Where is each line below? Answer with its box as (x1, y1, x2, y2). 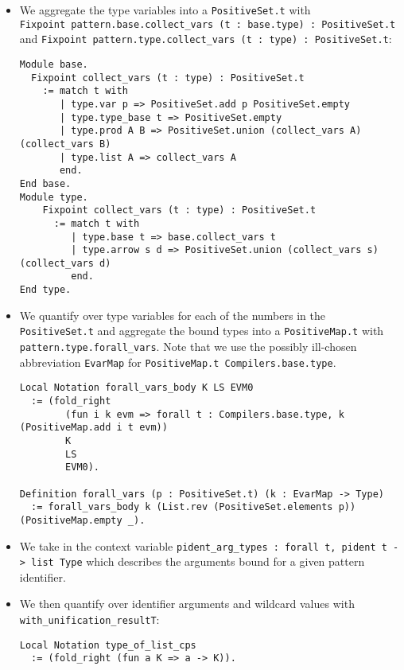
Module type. (19, 191, 88, 203)
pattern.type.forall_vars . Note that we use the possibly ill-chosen (19, 338, 357, 355)
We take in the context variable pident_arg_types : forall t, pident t (19, 537, 387, 554)
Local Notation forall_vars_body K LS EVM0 (19, 382, 254, 394)
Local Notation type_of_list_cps (19, 639, 196, 651)
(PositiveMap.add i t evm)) (19, 422, 168, 434)
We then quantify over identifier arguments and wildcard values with (19, 595, 355, 612)
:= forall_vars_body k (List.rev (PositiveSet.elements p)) (31, 501, 356, 513)
